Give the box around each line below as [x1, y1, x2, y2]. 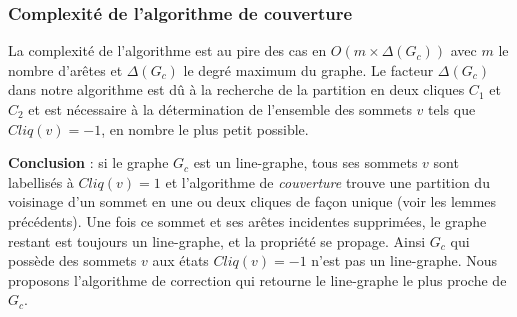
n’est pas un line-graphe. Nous [311, 250, 498, 271]
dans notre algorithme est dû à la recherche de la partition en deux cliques [8, 79, 465, 100]
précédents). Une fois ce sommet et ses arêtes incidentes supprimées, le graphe [8, 210, 487, 231]
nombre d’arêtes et [8, 59, 123, 80]
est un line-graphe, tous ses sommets [193, 152, 418, 173]
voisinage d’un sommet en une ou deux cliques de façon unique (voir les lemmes [8, 191, 497, 212]
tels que [428, 99, 476, 119]
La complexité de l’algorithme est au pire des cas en [8, 40, 327, 61]
